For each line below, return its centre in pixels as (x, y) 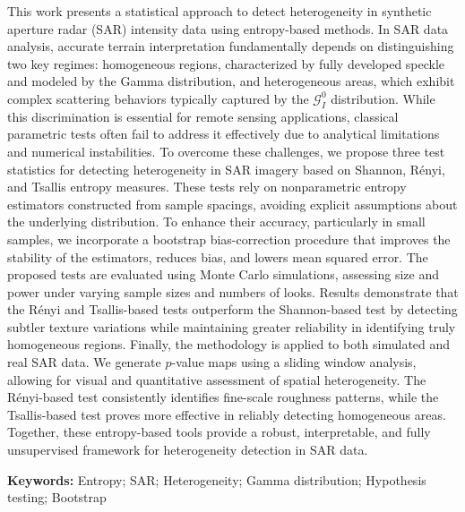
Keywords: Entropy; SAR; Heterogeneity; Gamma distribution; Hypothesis (217, 479)
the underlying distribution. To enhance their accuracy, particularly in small (216, 222)
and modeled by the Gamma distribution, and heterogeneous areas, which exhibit (231, 81)
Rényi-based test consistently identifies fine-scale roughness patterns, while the (223, 397)
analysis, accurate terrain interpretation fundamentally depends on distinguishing (231, 46)
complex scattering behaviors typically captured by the (158, 98)
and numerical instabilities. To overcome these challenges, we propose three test (226, 151)
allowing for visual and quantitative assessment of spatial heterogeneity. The (217, 379)
